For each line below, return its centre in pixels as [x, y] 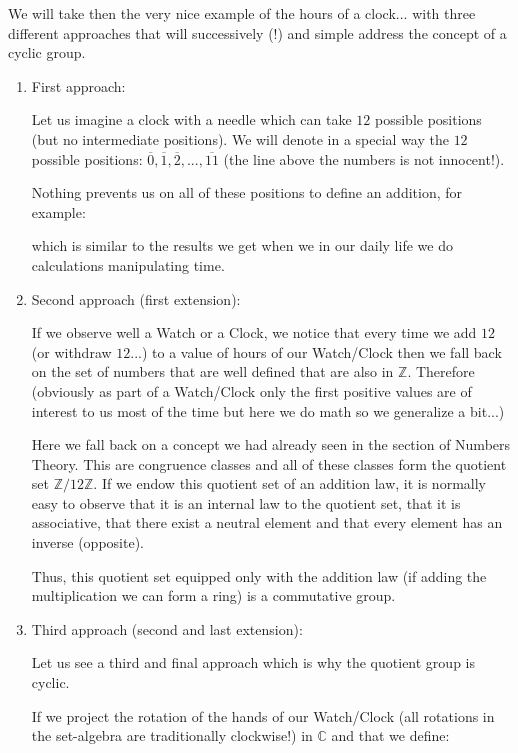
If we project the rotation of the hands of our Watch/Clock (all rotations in [263, 715]
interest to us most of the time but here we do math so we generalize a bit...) [268, 410]
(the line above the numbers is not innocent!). [364, 158]
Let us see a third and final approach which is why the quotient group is [253, 662]
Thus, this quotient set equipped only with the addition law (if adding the [259, 575]
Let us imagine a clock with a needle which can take [191, 119]
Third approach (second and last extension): [167, 628]
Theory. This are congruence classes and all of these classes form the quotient [269, 463]
